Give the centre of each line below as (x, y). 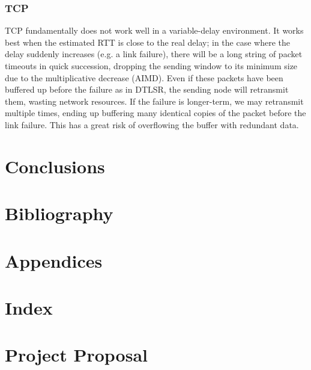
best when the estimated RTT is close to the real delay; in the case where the (148, 42)
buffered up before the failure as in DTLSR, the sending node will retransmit (147, 89)
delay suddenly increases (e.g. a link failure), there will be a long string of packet (154, 54)
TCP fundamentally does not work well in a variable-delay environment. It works (154, 30)
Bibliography (59, 213)
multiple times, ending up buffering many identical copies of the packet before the (155, 113)
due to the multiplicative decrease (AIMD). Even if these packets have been (144, 77)
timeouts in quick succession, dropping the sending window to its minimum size (151, 66)
